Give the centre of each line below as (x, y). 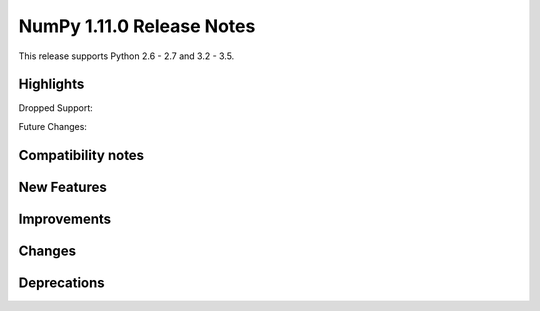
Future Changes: (52, 126)
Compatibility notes (81, 155)
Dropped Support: (56, 108)
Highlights (51, 84)
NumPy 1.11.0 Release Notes (137, 26)
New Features (62, 186)
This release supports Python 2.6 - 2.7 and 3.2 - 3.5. (126, 56)
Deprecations (61, 282)
